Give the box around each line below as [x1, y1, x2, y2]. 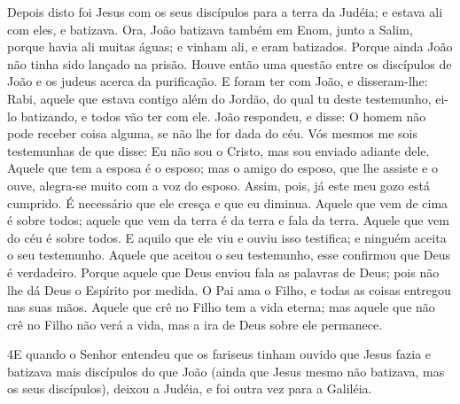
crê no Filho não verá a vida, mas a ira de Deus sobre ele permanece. [7, 315, 383, 333]
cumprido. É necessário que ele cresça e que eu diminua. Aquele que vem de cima [7, 193, 448, 212]
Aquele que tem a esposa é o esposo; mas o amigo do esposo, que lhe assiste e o [7, 159, 438, 177]
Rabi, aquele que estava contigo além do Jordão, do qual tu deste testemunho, [7, 89, 432, 107]
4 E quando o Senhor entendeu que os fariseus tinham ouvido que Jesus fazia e [7, 345, 432, 363]
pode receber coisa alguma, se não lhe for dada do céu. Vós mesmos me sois [7, 124, 417, 143]
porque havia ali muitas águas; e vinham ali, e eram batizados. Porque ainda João [7, 37, 453, 56]
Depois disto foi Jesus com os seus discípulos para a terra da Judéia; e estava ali [7, 3, 443, 20]
